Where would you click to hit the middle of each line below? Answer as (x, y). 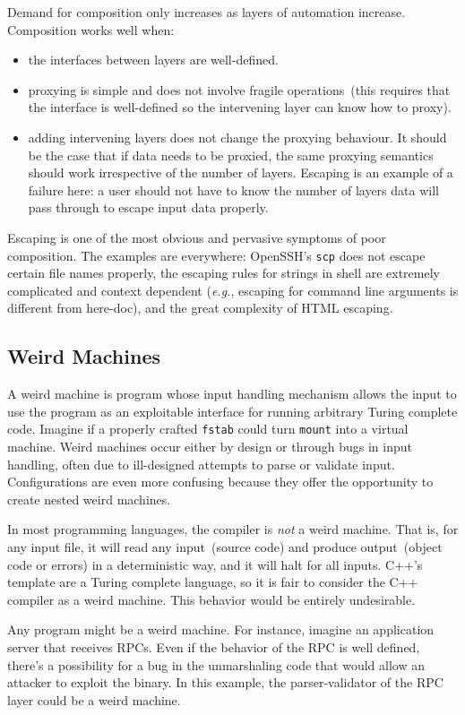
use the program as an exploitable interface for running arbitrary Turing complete (232, 411)
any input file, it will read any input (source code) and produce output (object (225, 546)
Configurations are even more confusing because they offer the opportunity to (220, 482)
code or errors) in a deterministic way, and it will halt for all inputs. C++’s (215, 564)
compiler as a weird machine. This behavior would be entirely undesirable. (211, 599)
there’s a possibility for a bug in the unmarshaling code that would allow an (216, 664)
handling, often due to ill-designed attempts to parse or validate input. (201, 464)
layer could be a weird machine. (94, 699)
